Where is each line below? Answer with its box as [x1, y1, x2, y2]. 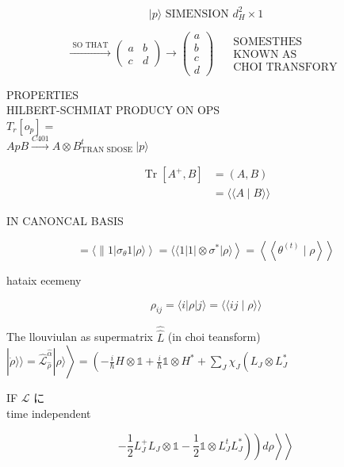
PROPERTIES [6, 86, 79, 102]
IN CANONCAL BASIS [6, 212, 124, 229]
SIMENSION [165, 8, 229, 20]
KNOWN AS [233, 48, 297, 60]
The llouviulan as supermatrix [6, 328, 153, 345]
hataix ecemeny [6, 271, 82, 288]
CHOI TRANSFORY [233, 61, 338, 73]
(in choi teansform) [167, 328, 261, 345]
